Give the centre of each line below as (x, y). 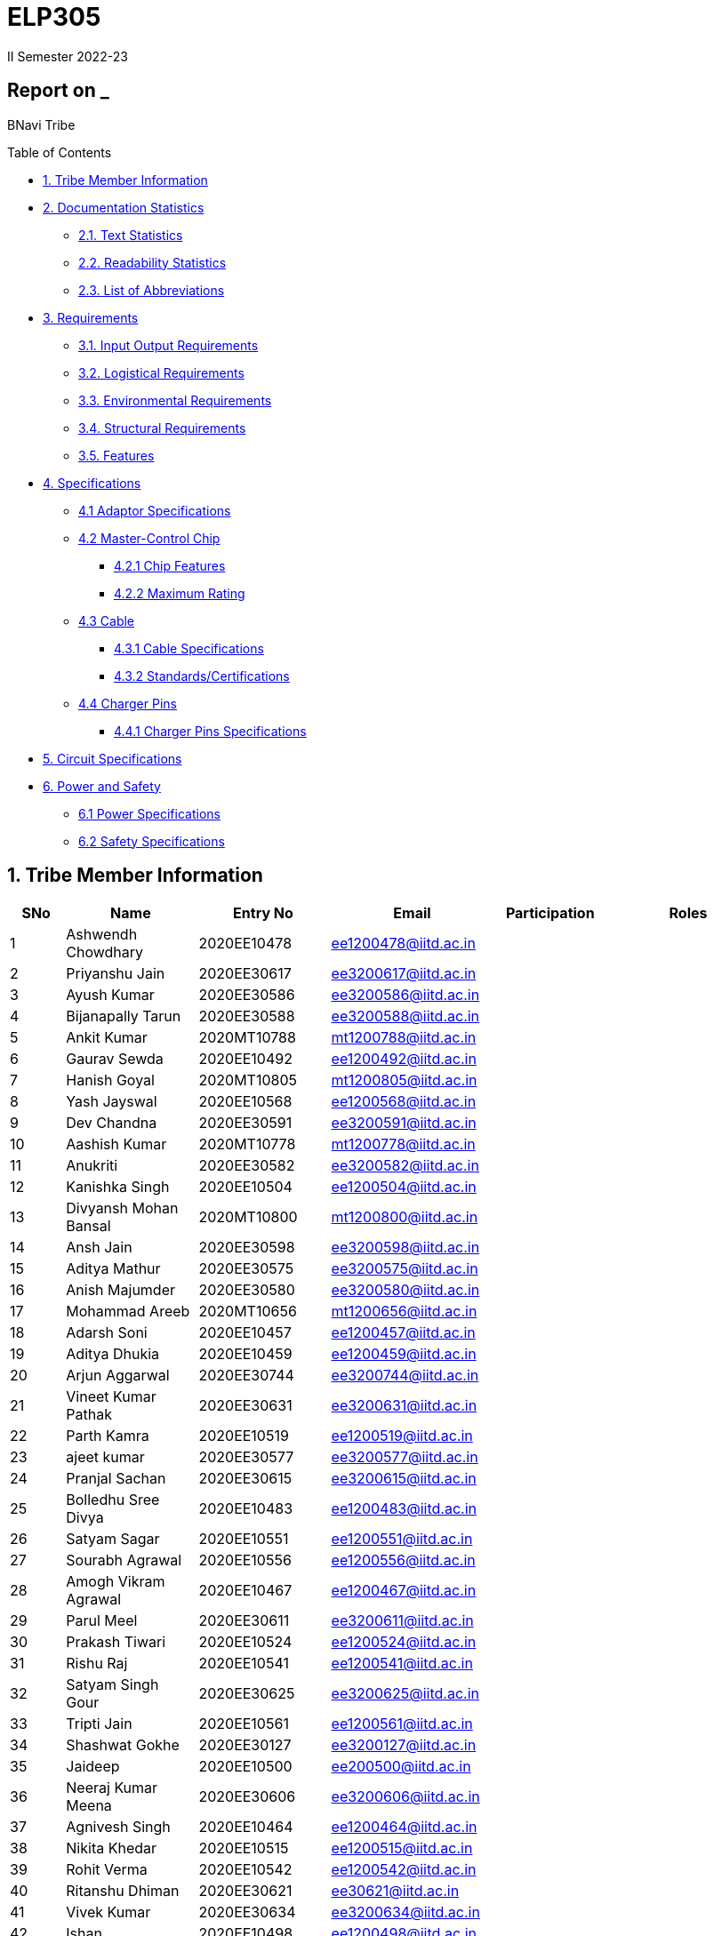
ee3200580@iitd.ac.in (405, 1290)
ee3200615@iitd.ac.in (404, 1479)
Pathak (89, 1415)
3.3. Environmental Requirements (175, 400)
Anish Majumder (121, 1290)
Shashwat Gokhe (123, 1745)
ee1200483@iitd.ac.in (404, 1509)
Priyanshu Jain (116, 974)
